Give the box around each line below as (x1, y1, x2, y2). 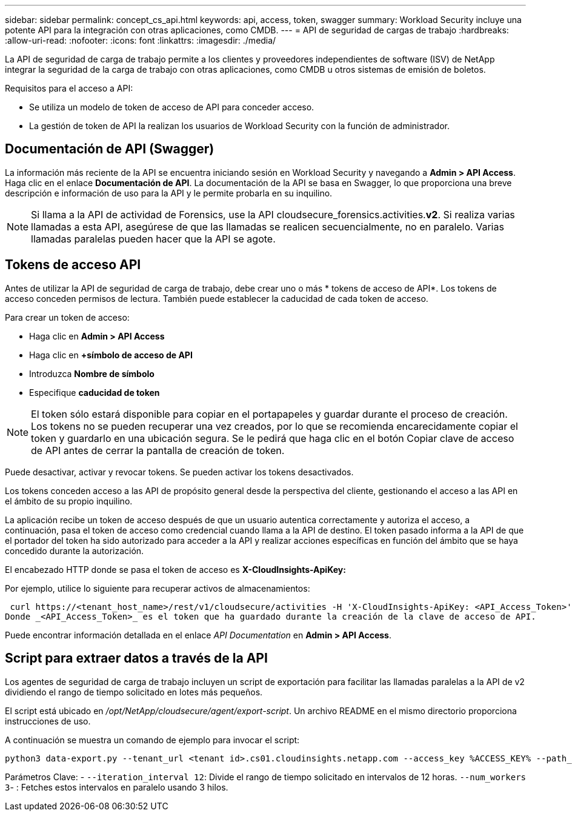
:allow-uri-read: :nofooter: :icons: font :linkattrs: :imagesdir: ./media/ (5, 35, 276, 45)
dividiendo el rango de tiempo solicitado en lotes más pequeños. (5, 686, 263, 697)
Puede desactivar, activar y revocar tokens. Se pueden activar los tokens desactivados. (5, 466, 354, 477)
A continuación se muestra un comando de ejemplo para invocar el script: (5, 734, 300, 745)
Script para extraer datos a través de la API (5, 650, 268, 666)
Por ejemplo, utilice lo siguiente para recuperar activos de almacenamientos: (5, 583, 310, 594)
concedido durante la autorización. (5, 545, 144, 556)
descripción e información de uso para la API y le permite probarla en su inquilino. (5, 187, 333, 198)
